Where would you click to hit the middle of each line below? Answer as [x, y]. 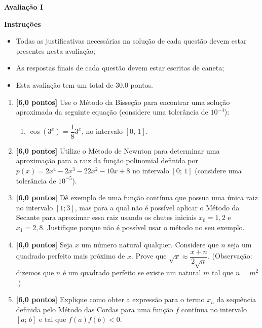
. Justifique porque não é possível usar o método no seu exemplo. [144, 227]
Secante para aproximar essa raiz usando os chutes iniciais [106, 217]
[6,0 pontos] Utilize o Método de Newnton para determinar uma [118, 150]
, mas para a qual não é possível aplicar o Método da [157, 207]
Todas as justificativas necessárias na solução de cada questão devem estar [131, 41]
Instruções [23, 24]
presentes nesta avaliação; [55, 50]
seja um [240, 244]
